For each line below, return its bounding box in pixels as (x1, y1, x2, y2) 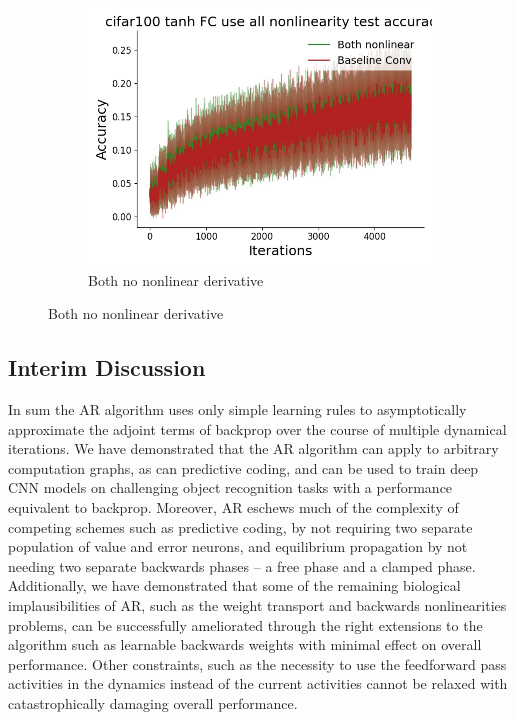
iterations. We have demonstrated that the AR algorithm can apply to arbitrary (8, 438, 499, 459)
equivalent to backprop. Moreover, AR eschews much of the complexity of (8, 496, 459, 517)
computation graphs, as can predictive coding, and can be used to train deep (8, 457, 479, 478)
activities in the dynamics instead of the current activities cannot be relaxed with (8, 673, 508, 694)
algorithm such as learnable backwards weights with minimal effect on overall (8, 634, 482, 655)
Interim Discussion (8, 352, 206, 383)
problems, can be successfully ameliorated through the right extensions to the (8, 614, 483, 635)
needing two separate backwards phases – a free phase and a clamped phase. (8, 555, 476, 576)
